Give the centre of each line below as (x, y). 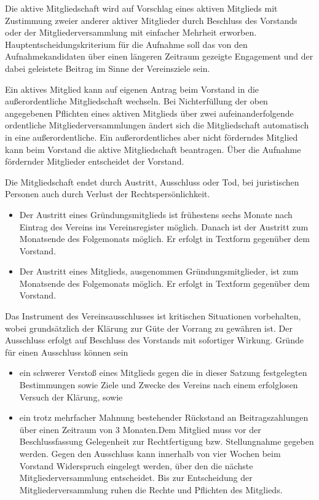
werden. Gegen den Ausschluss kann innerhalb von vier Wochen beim (150, 453)
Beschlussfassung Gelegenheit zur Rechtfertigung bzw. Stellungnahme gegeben (167, 441)
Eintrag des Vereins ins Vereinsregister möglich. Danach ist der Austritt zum (164, 226)
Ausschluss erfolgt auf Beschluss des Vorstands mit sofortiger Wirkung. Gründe (154, 340)
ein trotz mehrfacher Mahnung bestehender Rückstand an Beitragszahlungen (164, 417)
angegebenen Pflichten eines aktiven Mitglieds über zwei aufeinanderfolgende (149, 113)
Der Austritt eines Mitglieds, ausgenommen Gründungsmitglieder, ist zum (159, 271)
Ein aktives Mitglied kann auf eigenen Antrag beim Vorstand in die (132, 89)
